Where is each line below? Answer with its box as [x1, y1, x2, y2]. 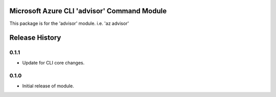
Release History [9, 34, 61, 42]
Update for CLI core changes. [22, 59, 85, 66]
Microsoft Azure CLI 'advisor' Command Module [9, 7, 167, 15]
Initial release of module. [22, 83, 74, 89]
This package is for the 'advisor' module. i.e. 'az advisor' [9, 20, 129, 26]
